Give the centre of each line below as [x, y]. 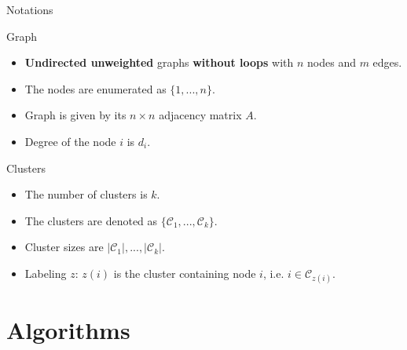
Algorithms [68, 330]
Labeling [46, 273]
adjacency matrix [200, 115]
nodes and [332, 62]
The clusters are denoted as [91, 220]
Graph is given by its [75, 115]
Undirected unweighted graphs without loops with [159, 62]
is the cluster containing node [185, 273]
